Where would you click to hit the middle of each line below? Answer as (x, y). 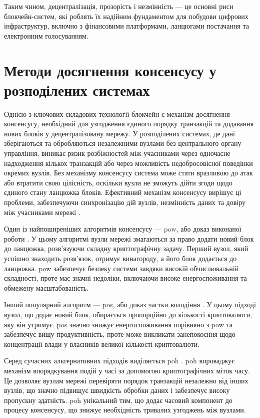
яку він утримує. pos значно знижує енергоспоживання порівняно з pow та (118, 324)
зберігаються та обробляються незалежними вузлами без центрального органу (123, 143)
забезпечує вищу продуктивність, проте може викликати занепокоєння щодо (120, 334)
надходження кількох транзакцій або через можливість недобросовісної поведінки (128, 163)
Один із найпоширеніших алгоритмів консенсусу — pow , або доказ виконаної (123, 229)
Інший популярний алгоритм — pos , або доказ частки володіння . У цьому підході (130, 304)
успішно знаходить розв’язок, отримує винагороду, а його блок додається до (120, 258)
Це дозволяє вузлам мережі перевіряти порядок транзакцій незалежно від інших (126, 380)
